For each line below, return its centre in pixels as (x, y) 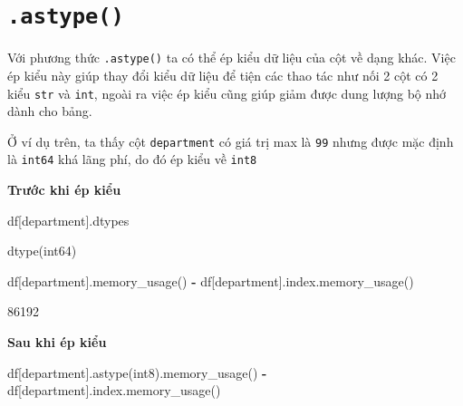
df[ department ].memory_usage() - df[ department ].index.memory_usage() (211, 280)
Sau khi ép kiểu (57, 342)
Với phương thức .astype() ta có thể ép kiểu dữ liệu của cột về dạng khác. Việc (231, 58)
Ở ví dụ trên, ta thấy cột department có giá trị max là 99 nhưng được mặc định (231, 141)
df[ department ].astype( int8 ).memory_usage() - (137, 372)
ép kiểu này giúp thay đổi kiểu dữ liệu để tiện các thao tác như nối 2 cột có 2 (223, 75)
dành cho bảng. (50, 111)
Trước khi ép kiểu (64, 190)
